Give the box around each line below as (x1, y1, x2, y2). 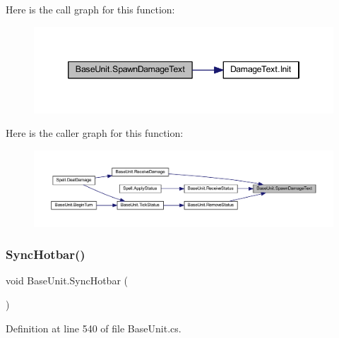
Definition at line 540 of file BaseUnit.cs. (6, 320, 182, 335)
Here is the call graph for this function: (6, 2, 175, 16)
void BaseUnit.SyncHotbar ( (6, 273, 128, 288)
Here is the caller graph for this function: (6, 126, 184, 140)
